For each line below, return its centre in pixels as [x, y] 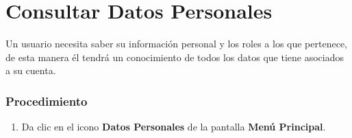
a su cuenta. [31, 70]
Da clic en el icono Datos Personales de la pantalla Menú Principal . [174, 127]
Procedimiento [47, 101]
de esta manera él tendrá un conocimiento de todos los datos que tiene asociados [175, 57]
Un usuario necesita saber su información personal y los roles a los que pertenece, [176, 44]
